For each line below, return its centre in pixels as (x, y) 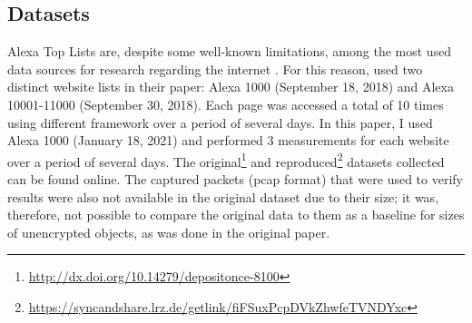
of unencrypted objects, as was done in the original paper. (169, 232)
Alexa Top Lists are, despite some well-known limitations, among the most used (230, 51)
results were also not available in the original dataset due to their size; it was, (223, 196)
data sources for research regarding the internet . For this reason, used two (215, 69)
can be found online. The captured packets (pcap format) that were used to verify (235, 179)
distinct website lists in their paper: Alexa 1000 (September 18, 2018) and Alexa (231, 87)
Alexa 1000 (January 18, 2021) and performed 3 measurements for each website (228, 140)
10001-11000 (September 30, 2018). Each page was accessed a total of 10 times (226, 104)
